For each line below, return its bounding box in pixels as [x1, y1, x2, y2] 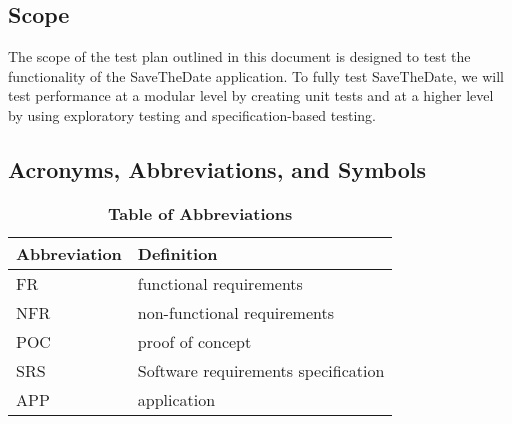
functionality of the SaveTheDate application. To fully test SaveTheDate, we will [8, 65, 504, 86]
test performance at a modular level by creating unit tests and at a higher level [8, 85, 494, 106]
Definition [137, 241, 218, 265]
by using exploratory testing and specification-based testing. [8, 104, 376, 125]
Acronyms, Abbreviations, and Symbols [8, 153, 427, 184]
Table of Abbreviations [108, 201, 293, 225]
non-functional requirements [137, 300, 335, 324]
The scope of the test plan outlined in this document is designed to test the [8, 46, 471, 67]
